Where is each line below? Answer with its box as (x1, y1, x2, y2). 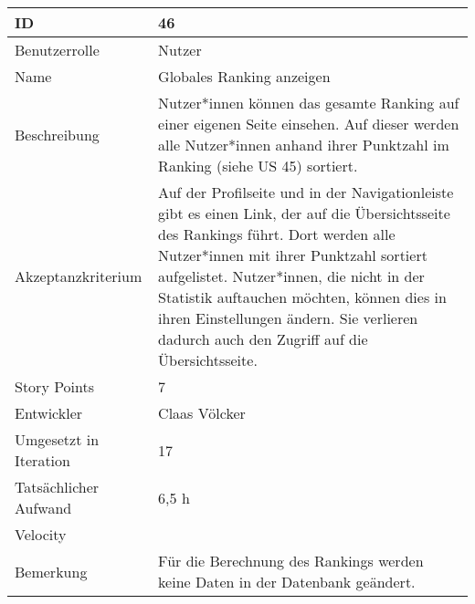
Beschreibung (15, 123, 100, 145)
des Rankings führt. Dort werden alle (158, 224, 396, 245)
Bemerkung (15, 560, 88, 582)
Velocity (15, 524, 67, 545)
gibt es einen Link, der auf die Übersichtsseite (158, 203, 450, 224)
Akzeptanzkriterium (15, 266, 142, 286)
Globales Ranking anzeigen (158, 66, 331, 87)
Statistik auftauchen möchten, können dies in (158, 286, 447, 307)
